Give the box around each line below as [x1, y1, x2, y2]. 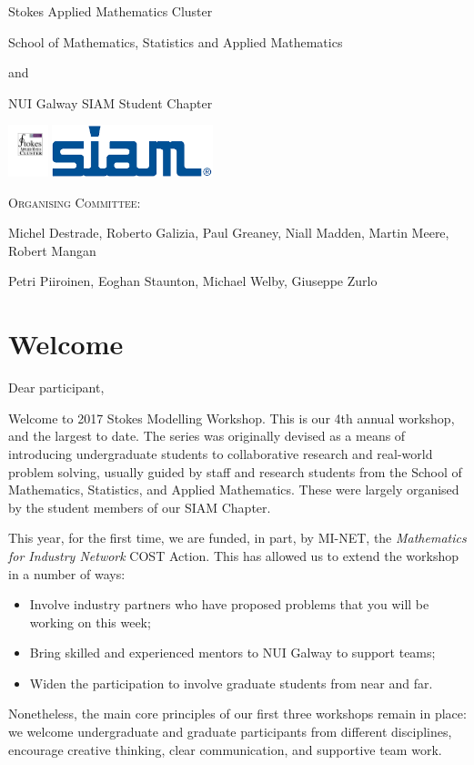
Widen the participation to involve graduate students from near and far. [29, 673, 433, 692]
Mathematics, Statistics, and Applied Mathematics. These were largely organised [8, 480, 459, 499]
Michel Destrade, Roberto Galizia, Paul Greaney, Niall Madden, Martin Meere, [8, 223, 449, 242]
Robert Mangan [8, 240, 96, 260]
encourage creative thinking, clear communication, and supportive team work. [8, 739, 442, 759]
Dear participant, [8, 378, 105, 397]
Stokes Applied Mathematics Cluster [8, 2, 213, 20]
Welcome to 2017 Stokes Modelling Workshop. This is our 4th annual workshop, [8, 408, 455, 427]
